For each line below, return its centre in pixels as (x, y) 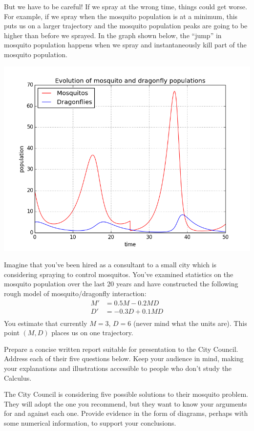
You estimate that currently (46, 323)
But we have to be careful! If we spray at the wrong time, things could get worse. (126, 6)
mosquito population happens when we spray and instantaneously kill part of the (125, 45)
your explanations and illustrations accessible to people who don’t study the (118, 368)
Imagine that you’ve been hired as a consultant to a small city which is (110, 265)
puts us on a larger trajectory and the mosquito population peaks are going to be (126, 26)
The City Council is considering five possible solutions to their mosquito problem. (126, 394)
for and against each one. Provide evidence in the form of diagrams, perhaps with (126, 413)
